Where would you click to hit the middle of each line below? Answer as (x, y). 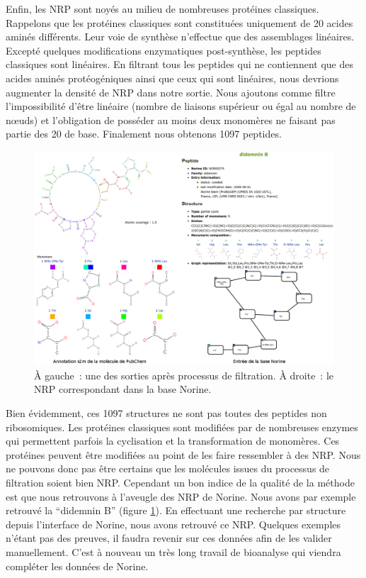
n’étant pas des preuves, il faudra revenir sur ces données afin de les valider (169, 538)
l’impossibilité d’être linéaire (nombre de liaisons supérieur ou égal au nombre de (181, 106)
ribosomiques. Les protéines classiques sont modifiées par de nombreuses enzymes (182, 427)
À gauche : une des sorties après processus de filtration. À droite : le (184, 375)
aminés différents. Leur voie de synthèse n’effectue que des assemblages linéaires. (180, 37)
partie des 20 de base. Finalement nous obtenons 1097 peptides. (144, 134)
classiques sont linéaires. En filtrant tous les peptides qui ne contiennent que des (179, 64)
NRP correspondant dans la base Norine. (123, 389)
